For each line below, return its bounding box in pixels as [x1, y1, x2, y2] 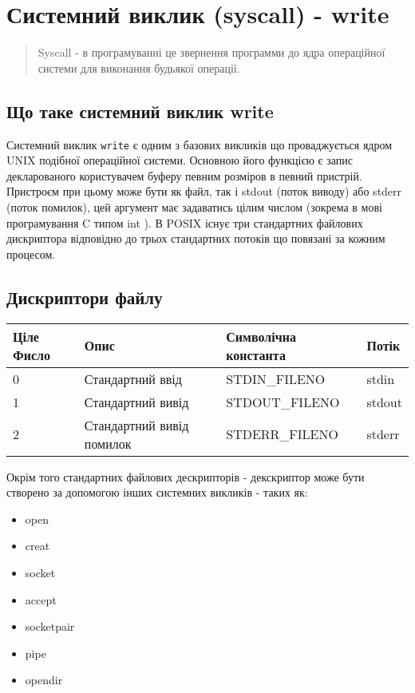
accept [25, 591, 57, 608]
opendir [25, 671, 63, 688]
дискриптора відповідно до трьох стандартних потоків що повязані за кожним [6, 230, 385, 247]
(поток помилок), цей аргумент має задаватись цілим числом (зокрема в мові [6, 198, 382, 215]
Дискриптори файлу [6, 284, 163, 309]
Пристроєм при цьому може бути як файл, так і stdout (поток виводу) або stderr [6, 183, 402, 200]
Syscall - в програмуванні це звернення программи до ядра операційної [38, 44, 385, 61]
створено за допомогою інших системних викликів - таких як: [6, 484, 308, 501]
